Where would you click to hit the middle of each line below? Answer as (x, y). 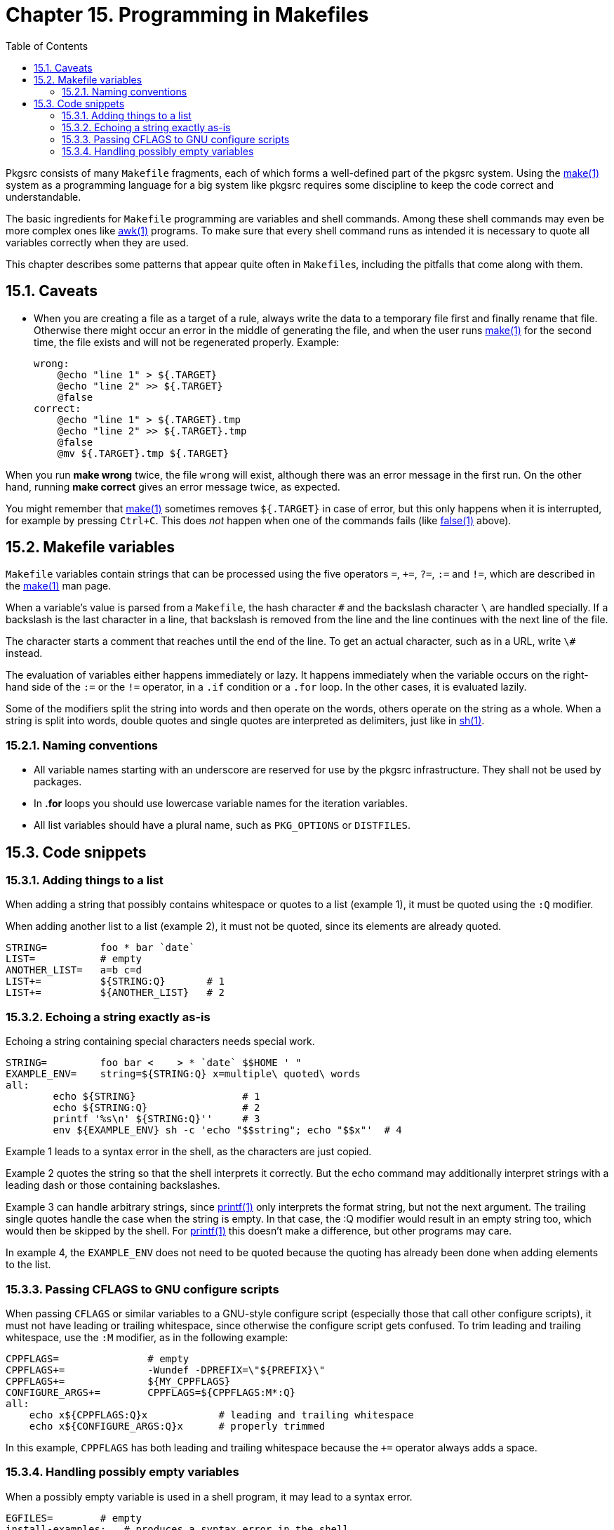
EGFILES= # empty (74, 1518)
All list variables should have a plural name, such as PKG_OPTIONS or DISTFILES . (222, 825)
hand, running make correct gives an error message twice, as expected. (173, 486)
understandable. (44, 197)
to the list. (28, 1265)
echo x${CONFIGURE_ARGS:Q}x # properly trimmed (177, 1426)
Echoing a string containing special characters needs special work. (160, 1042)
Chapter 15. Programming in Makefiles (187, 15)
